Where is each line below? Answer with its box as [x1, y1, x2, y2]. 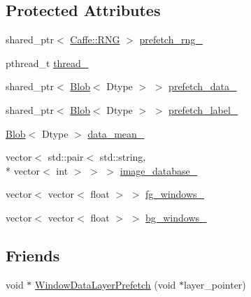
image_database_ [120, 163, 198, 178]
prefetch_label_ [168, 102, 238, 117]
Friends [6, 244, 60, 266]
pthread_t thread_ [6, 55, 89, 70]
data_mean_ [87, 126, 145, 140]
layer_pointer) [184, 277, 246, 291]
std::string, [99, 150, 146, 164]
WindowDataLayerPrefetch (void [35, 277, 176, 291]
